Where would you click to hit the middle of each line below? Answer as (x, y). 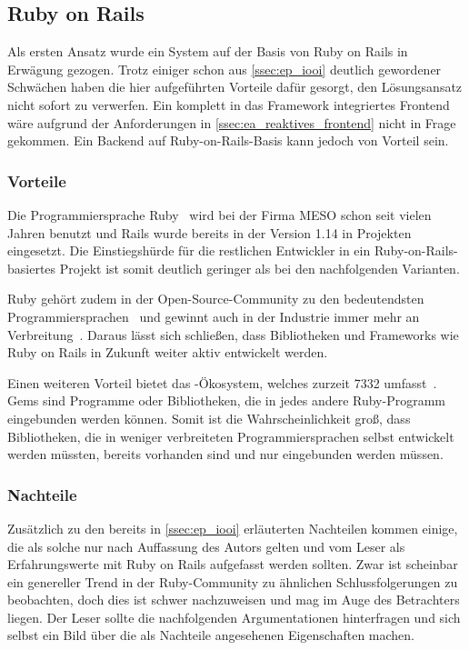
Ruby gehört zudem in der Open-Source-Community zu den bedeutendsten (216, 299)
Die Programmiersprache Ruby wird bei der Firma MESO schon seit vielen (220, 214)
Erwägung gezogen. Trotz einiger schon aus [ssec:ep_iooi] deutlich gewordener (225, 69)
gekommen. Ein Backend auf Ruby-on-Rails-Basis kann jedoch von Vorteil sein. (228, 140)
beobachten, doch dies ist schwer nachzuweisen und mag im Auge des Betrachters (234, 600)
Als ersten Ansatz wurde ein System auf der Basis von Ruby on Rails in (208, 51)
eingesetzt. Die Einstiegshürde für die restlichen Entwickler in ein (189, 250)
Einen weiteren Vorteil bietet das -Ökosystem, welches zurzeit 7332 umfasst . (222, 382)
